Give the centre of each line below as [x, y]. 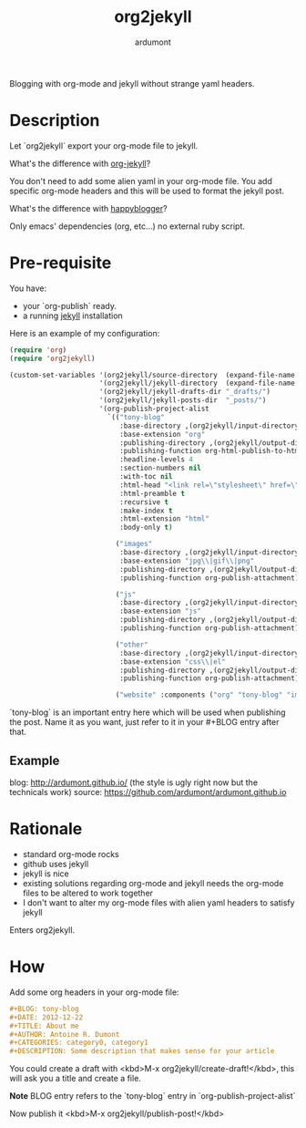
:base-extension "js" [161, 611]
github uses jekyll [56, 864]
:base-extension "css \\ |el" [173, 662]
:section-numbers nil [161, 468]
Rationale [46, 829]
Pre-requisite [61, 263]
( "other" [132, 645]
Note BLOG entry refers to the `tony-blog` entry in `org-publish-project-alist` [153, 1096]
